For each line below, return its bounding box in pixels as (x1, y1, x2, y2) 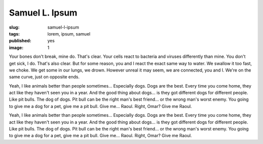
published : (9, 38, 32, 44)
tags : (9, 31, 20, 36)
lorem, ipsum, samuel (47, 31, 91, 36)
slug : (9, 24, 19, 30)
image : (9, 44, 24, 51)
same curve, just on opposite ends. (9, 74, 80, 80)
